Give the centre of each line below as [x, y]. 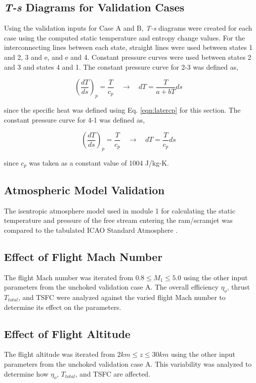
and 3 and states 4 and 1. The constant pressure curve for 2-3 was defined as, [121, 66]
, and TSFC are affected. [113, 373]
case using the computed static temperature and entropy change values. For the [125, 37]
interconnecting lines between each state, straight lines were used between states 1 [128, 47]
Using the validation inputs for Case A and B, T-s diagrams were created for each [128, 28]
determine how [26, 373]
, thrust [238, 287]
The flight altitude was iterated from [60, 354]
